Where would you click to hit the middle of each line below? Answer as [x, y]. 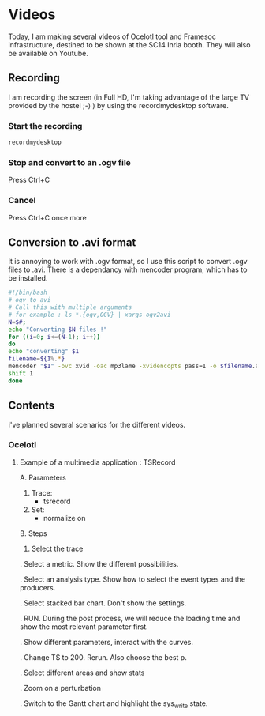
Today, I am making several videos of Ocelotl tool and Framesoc [112, 36]
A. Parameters [43, 477]
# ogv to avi [30, 300]
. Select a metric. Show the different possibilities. [99, 563]
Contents [32, 406]
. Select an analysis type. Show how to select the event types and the [132, 579]
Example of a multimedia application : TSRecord [97, 462]
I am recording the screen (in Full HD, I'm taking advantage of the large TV [129, 97]
